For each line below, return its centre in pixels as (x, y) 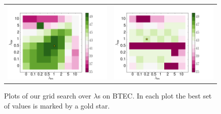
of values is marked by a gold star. (57, 105)
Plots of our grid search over (48, 96)
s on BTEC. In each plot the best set (155, 96)
